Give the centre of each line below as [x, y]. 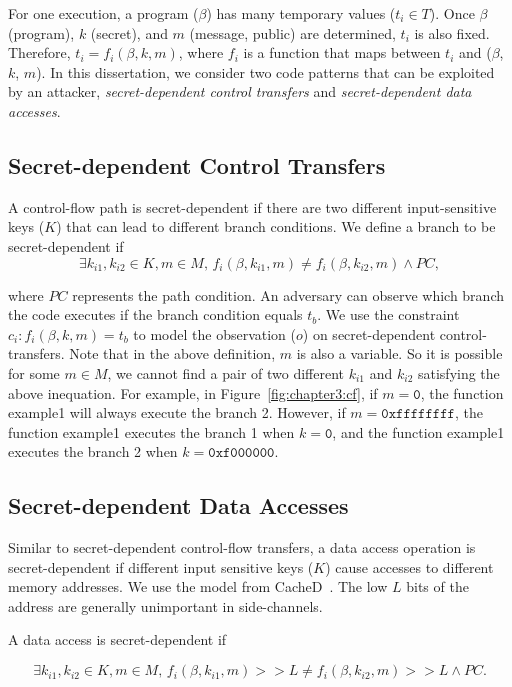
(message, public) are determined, [292, 32]
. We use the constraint [388, 314]
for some [34, 372]
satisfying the [458, 372]
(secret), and [129, 32]
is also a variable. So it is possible [399, 353]
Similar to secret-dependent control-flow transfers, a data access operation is [242, 547]
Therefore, [39, 52]
